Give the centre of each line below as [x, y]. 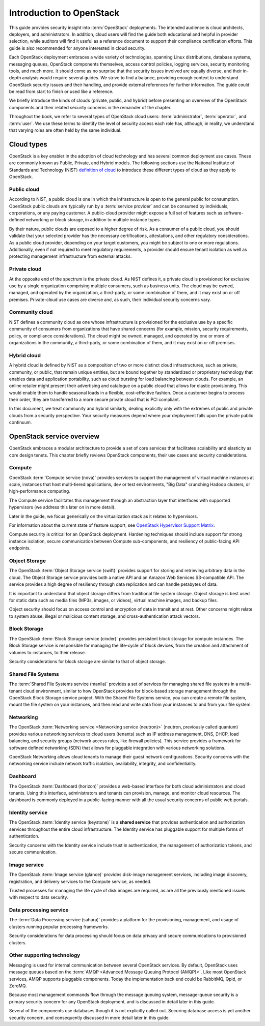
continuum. [20, 422]
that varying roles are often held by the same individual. [65, 130]
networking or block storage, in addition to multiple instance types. [93, 220]
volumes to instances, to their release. [48, 652]
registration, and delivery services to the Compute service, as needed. [80, 881]
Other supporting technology [45, 955]
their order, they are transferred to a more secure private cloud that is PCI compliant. [94, 400]
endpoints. [20, 548]
